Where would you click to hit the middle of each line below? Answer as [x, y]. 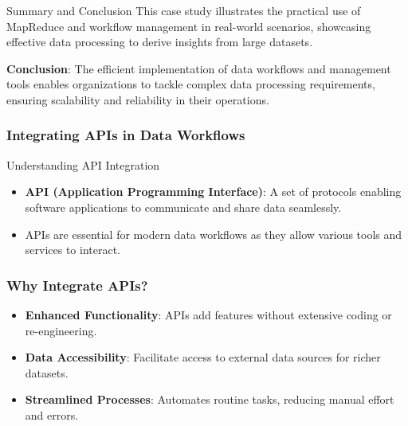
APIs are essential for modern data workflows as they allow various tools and [214, 234]
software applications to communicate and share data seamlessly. [183, 207]
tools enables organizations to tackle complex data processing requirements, [191, 84]
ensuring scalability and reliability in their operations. [138, 99]
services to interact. [73, 250]
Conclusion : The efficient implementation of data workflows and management [199, 68]
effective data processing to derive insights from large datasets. [160, 42]
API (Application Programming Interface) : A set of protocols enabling [213, 192]
